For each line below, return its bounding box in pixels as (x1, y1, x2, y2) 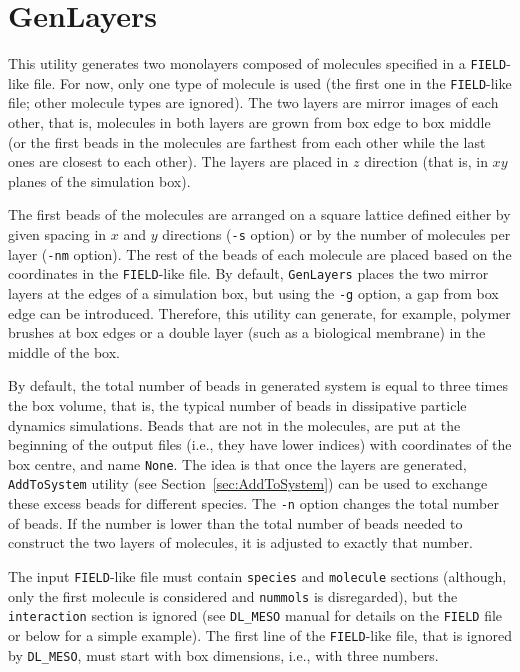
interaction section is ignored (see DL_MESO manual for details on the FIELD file (8, 605, 503, 626)
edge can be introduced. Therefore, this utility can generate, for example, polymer (8, 302, 511, 323)
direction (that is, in (364, 151, 488, 172)
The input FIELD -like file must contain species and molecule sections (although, (8, 565, 507, 586)
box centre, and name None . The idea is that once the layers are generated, (8, 453, 467, 474)
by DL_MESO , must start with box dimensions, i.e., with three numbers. (8, 644, 439, 665)
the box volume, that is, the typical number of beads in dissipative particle (8, 395, 467, 415)
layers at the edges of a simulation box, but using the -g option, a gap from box (8, 282, 499, 303)
